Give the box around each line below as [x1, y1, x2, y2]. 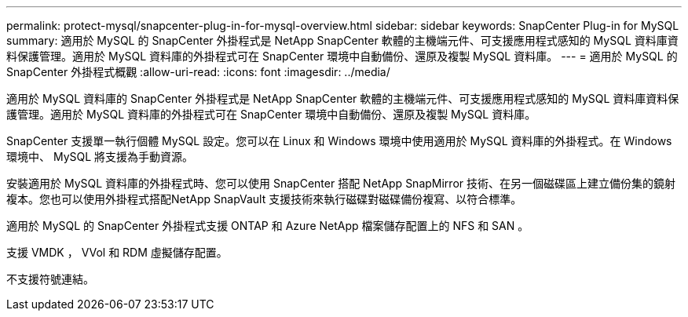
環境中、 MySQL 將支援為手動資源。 [6, 150, 194, 163]
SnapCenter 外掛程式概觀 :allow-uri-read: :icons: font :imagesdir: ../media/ [6, 65, 390, 78]
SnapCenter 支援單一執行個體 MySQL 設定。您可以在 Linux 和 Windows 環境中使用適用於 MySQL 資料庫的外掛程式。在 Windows [6, 134, 672, 148]
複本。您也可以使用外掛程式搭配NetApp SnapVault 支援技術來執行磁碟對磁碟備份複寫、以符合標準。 [6, 192, 522, 206]
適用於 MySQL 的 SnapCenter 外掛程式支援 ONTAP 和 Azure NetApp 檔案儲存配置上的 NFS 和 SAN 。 [6, 219, 529, 232]
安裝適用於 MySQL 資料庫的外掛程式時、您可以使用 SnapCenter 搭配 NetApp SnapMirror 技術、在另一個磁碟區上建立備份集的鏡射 [6, 177, 675, 190]
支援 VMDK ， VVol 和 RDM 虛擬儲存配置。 [6, 246, 228, 259]
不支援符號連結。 [6, 272, 94, 286]
